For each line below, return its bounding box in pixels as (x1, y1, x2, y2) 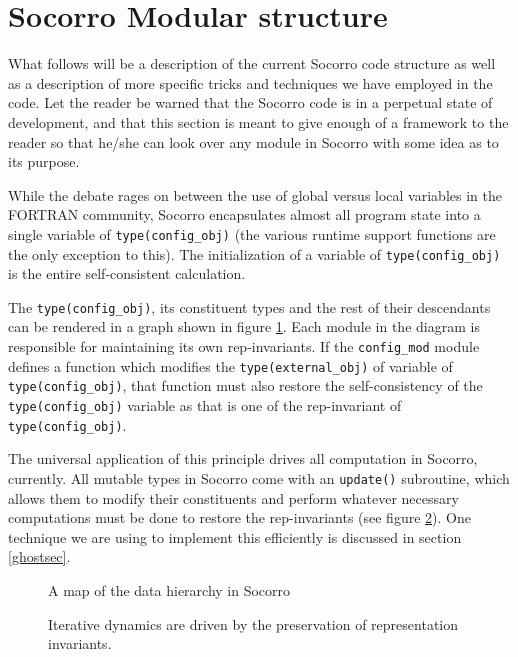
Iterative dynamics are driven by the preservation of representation (48, 613, 459, 634)
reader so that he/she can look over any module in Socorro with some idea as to (8, 131, 499, 152)
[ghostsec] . (8, 546, 71, 567)
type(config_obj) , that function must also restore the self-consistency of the (8, 375, 483, 396)
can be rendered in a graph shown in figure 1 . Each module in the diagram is (8, 316, 480, 337)
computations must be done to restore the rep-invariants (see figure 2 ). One (8, 507, 471, 528)
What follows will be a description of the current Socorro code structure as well (8, 53, 496, 74)
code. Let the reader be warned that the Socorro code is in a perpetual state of (8, 92, 493, 113)
